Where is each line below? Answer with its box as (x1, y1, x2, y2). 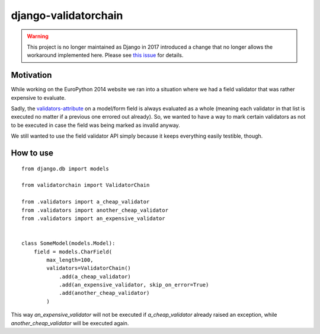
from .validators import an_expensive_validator (21, 215, 165, 222)
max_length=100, (46, 256, 94, 263)
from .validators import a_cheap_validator (21, 199, 150, 205)
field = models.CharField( (33, 248, 113, 255)
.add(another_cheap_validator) (59, 290, 150, 297)
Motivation (11, 70, 52, 80)
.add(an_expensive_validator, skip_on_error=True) (59, 282, 209, 288)
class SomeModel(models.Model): (21, 240, 116, 247)
